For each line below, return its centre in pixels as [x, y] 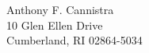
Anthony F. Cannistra [60, 9]
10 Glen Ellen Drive [55, 25]
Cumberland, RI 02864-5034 [74, 40]
